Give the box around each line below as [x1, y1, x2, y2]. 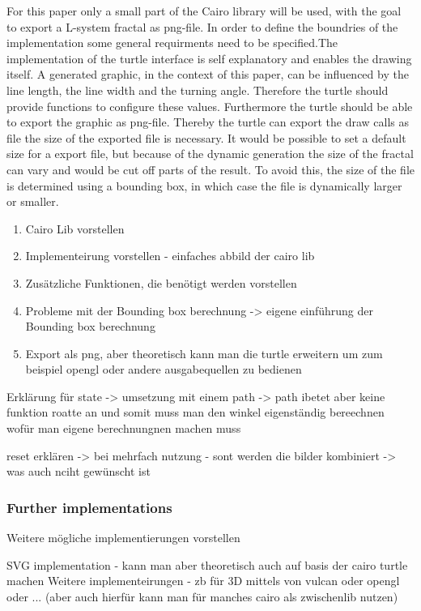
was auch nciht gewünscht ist [6, 463, 151, 480]
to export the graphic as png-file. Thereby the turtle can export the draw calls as [6, 113, 410, 130]
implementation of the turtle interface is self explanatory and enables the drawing [6, 49, 412, 66]
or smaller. [6, 193, 59, 210]
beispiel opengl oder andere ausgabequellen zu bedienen [25, 361, 302, 378]
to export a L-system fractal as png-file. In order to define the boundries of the [6, 18, 398, 35]
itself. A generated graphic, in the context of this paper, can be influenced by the [6, 66, 409, 83]
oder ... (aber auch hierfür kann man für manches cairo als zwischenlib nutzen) [6, 587, 398, 605]
